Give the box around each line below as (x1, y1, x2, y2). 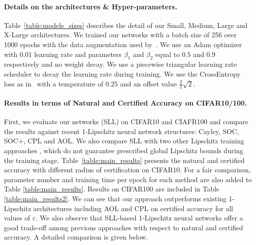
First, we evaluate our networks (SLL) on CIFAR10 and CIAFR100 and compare (4, 116, 249, 127)
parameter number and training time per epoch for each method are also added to (4, 174, 252, 184)
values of (4, 213, 30, 223)
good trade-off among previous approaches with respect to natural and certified (4, 222, 243, 232)
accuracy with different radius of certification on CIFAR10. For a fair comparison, (4, 164, 251, 175)
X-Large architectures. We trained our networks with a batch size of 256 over (4, 29, 237, 40)
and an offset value (120, 78, 177, 88)
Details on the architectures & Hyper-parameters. (4, 1, 177, 11)
